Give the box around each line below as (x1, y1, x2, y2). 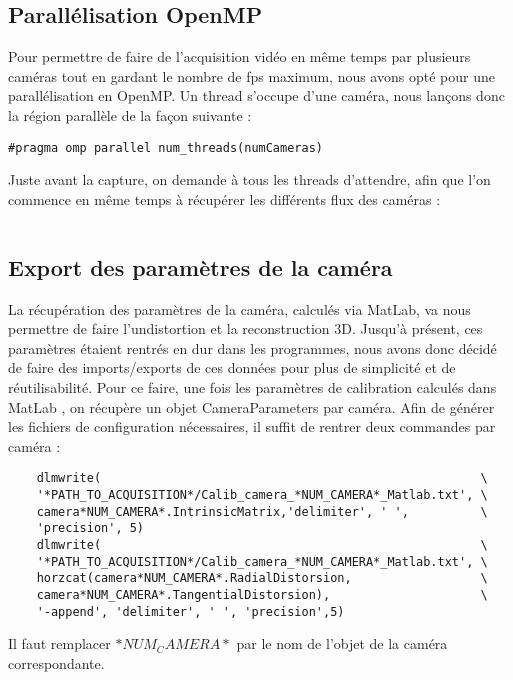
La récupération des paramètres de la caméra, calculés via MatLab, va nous (8, 298, 471, 319)
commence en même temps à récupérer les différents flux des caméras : (8, 188, 441, 209)
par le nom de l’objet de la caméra (236, 633, 448, 654)
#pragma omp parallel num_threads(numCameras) (8, 140, 323, 155)
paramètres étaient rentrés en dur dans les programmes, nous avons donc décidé (8, 337, 497, 358)
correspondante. (8, 652, 105, 673)
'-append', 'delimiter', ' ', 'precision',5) (36, 604, 345, 619)
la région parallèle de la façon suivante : (8, 104, 252, 125)
